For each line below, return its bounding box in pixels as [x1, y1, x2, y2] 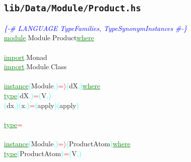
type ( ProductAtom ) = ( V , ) [4, 148, 82, 158]
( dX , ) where [66, 81, 100, 91]
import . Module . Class [4, 61, 67, 72]
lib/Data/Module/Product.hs [4, 3, 141, 14]
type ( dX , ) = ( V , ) [4, 90, 52, 100]
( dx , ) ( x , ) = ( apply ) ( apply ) [4, 100, 79, 110]
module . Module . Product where [4, 32, 94, 43]
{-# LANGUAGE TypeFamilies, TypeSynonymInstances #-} [4, 23, 187, 33]
